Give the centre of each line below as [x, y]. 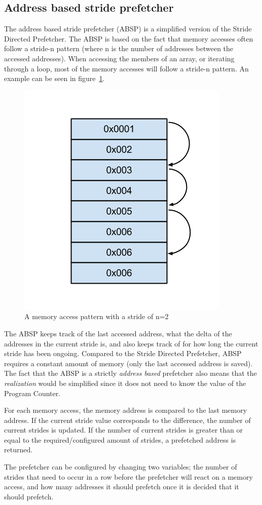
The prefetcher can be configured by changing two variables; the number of [121, 467]
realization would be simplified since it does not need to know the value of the [125, 383]
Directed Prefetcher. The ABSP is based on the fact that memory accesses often [129, 38]
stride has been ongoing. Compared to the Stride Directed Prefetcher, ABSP [123, 353]
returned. [18, 450]
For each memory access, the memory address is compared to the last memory [126, 410]
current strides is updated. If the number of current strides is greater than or [124, 430]
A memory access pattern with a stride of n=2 [97, 316]
